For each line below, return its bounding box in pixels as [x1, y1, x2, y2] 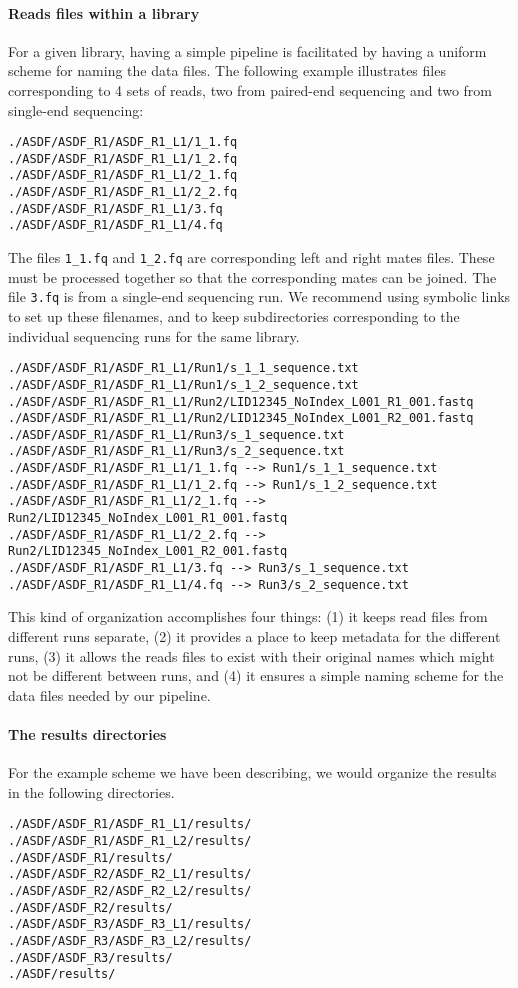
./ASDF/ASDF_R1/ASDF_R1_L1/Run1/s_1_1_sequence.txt [8, 361, 359, 376]
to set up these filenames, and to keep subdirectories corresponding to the [8, 306, 460, 327]
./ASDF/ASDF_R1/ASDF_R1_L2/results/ [8, 834, 252, 848]
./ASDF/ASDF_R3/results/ [8, 950, 173, 965]
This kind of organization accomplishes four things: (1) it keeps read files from [8, 606, 488, 627]
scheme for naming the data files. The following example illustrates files [8, 60, 446, 81]
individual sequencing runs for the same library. [8, 325, 300, 346]
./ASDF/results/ [8, 967, 116, 982]
